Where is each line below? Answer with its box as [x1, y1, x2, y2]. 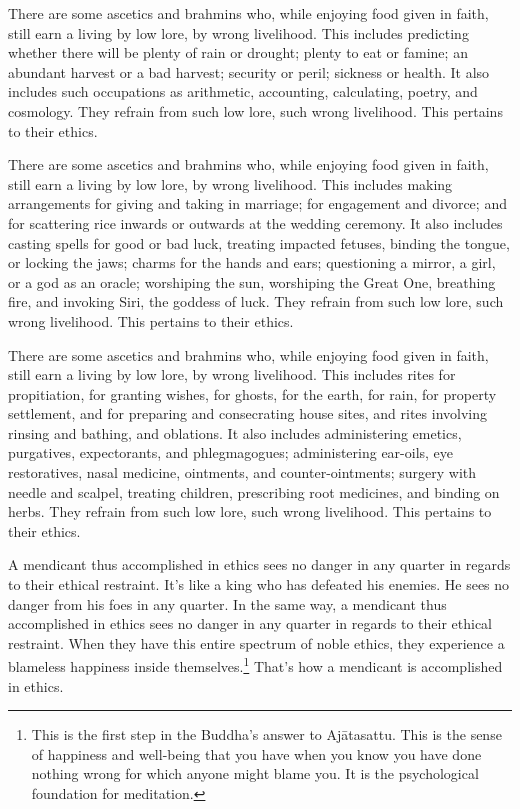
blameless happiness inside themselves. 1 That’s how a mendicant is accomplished [8, 653, 503, 677]
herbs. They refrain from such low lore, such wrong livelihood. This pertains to [8, 501, 492, 522]
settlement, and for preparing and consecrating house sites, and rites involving [8, 403, 488, 424]
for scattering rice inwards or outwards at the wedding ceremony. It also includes [8, 212, 503, 233]
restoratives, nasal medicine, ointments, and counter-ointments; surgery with [8, 462, 477, 483]
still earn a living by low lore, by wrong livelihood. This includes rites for [8, 364, 456, 385]
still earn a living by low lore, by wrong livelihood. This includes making [8, 173, 453, 194]
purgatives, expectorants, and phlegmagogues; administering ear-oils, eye [8, 442, 454, 463]
